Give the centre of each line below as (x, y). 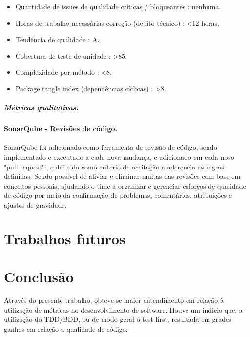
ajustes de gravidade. (35, 204)
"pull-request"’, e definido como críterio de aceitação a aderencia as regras (114, 166)
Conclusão (39, 277)
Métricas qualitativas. (41, 108)
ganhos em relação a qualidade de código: (66, 328)
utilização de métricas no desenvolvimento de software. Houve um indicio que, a (123, 309)
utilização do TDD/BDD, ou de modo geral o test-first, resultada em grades (118, 319)
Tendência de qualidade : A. (57, 39)
